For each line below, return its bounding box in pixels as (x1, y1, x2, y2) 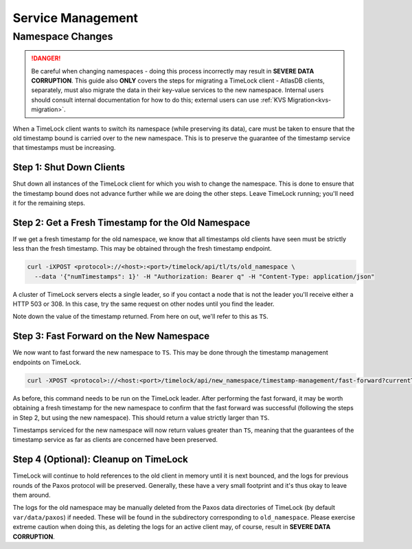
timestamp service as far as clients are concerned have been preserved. (12, 436, 218, 444)
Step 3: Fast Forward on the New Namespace (12, 330, 210, 342)
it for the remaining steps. (12, 199, 86, 208)
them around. (12, 491, 51, 499)
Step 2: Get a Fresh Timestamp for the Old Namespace (12, 216, 251, 228)
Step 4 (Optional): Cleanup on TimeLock (12, 453, 189, 465)
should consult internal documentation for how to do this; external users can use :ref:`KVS (31, 96, 286, 104)
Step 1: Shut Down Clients (12, 161, 126, 173)
